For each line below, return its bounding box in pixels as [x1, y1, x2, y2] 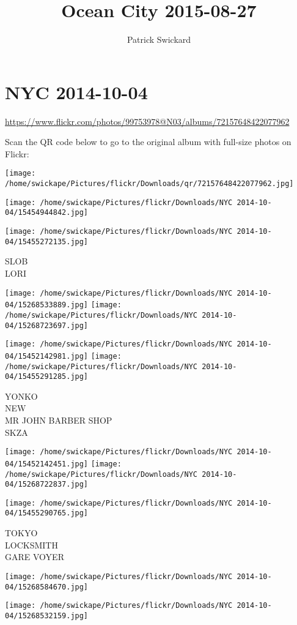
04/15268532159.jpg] [5, 611, 89, 620]
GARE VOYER [5, 550, 64, 563]
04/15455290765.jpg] [5, 509, 89, 518]
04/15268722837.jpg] [5, 480, 89, 489]
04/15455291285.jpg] [5, 372, 89, 381]
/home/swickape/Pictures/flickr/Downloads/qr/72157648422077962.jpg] [5, 179, 294, 189]
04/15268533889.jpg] [5, 301, 89, 310]
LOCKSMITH [5, 538, 58, 551]
